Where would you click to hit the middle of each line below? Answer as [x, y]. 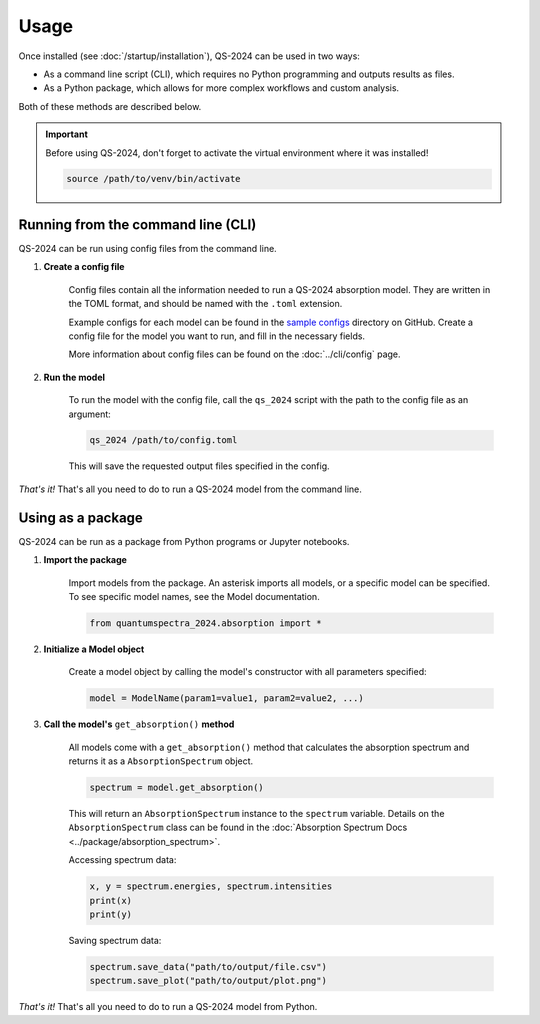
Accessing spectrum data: [122, 860]
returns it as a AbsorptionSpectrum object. [161, 761]
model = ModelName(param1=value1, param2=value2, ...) [226, 698]
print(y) [111, 914]
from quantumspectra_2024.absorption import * [205, 623]
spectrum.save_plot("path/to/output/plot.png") [208, 981]
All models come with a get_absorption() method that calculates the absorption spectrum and [269, 747]
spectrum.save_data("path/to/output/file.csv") [208, 966]
